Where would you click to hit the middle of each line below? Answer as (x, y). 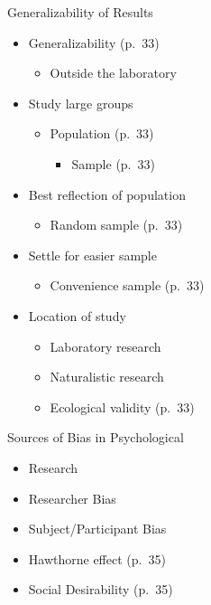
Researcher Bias (72, 498)
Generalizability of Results (80, 12)
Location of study (77, 315)
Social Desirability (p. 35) (101, 589)
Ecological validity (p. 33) (122, 406)
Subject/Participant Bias (97, 529)
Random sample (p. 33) (116, 225)
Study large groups (81, 103)
